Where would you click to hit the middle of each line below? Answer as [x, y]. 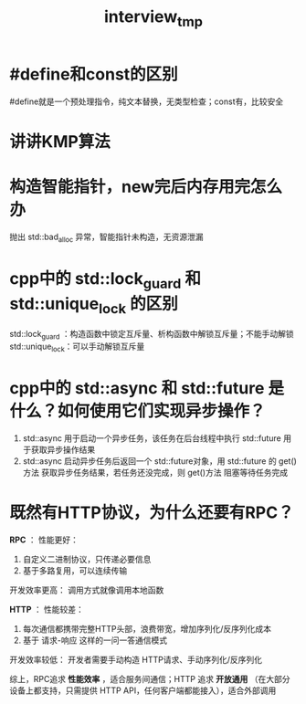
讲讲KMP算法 [60, 141]
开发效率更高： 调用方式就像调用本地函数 [87, 590]
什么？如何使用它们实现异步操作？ [138, 411]
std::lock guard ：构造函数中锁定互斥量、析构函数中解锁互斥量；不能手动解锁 [152, 335]
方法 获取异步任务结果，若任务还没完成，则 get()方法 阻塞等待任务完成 [155, 473]
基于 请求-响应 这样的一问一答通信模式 [95, 640]
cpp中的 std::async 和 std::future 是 [147, 389]
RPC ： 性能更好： [44, 540]
